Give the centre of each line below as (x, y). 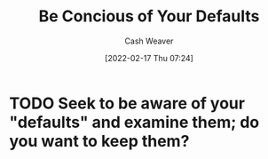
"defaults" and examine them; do (134, 122)
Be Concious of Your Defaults (149, 16)
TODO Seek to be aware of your (127, 103)
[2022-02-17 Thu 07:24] (149, 58)
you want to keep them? (99, 141)
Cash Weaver (149, 41)
